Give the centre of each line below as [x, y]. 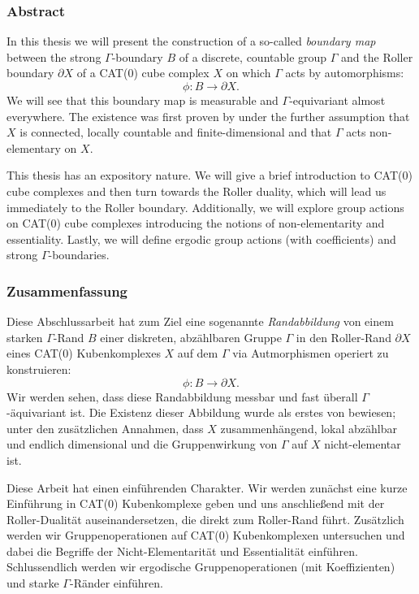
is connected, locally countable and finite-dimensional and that [176, 132]
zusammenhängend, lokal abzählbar [309, 428]
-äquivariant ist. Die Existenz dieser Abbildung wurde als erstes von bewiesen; [201, 412]
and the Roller [377, 56]
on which [248, 73]
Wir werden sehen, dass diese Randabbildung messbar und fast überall [182, 396]
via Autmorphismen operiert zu [311, 353]
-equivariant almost [337, 100]
